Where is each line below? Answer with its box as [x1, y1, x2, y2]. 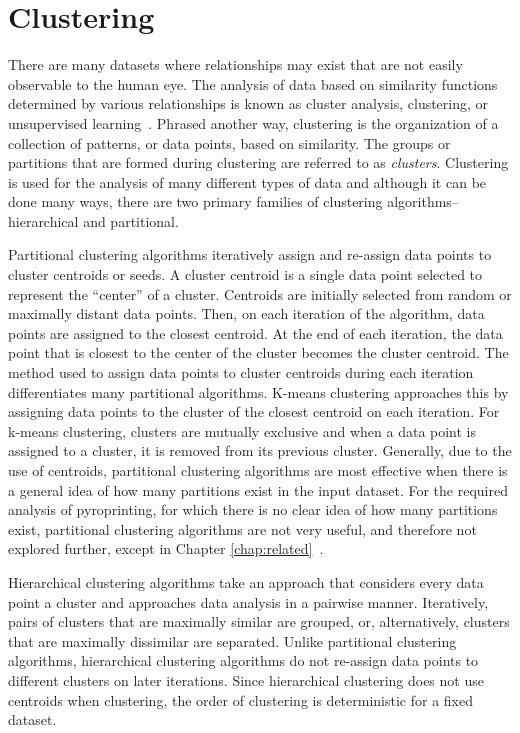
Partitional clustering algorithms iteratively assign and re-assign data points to [8, 244, 492, 265]
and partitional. [83, 210, 179, 231]
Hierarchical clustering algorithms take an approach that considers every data [8, 571, 484, 592]
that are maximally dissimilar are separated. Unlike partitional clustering [8, 630, 457, 651]
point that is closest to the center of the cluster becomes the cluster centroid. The [8, 342, 509, 363]
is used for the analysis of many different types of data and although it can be [8, 171, 487, 192]
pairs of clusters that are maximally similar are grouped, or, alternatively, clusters [8, 611, 510, 632]
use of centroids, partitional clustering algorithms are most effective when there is [8, 460, 508, 480]
